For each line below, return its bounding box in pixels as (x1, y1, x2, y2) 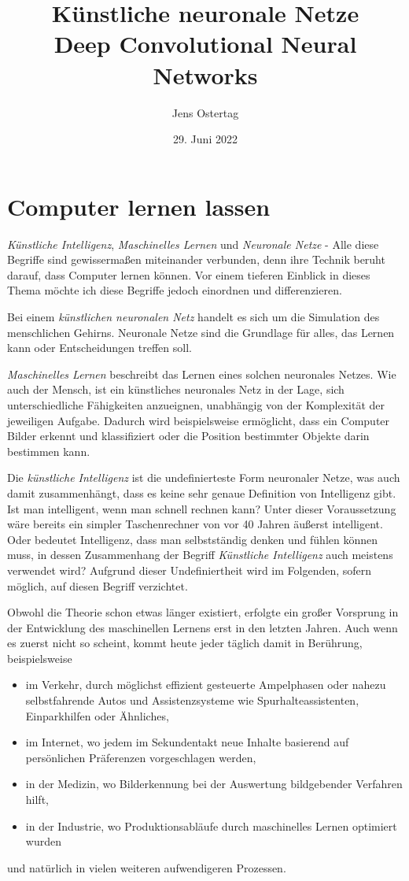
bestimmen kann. (7, 442, 90, 459)
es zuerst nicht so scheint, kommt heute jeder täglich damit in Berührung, (7, 635, 363, 651)
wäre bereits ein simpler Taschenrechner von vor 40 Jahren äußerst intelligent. (7, 516, 383, 532)
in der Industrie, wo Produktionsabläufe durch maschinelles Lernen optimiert (25, 817, 397, 834)
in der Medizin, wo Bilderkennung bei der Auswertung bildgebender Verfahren (25, 776, 403, 792)
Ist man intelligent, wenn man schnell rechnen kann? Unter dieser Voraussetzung (7, 500, 396, 516)
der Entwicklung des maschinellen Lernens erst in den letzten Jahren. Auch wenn (7, 619, 398, 635)
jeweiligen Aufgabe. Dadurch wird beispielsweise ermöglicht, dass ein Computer (7, 412, 390, 428)
